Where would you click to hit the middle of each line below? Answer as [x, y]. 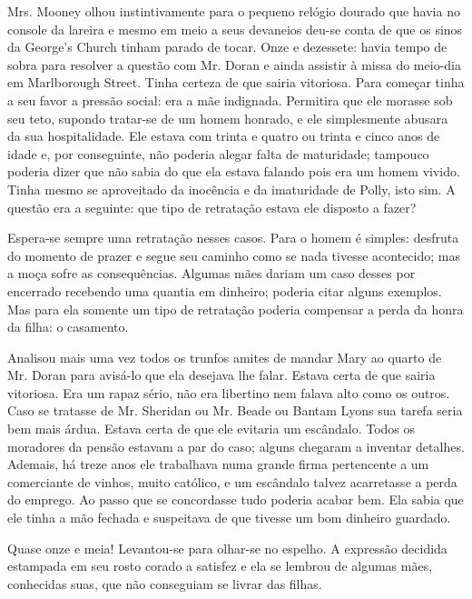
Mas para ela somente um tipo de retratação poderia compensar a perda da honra [236, 309]
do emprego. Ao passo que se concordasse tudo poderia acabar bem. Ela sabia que [236, 499]
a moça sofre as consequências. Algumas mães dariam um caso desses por [211, 273]
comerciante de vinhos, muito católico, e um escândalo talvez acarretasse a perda [232, 481]
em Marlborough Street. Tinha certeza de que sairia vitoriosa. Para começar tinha [236, 82]
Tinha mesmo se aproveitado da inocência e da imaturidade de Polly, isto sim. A [231, 189]
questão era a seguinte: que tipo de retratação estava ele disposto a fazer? [212, 207]
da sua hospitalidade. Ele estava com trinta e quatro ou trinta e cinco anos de [224, 136]
